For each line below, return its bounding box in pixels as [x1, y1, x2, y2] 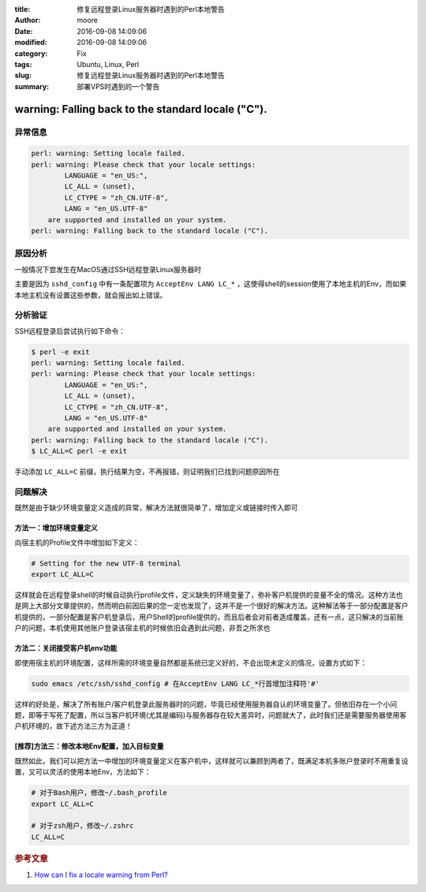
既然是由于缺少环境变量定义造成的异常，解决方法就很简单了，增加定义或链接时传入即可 [14, 503, 298, 513]
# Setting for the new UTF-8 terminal [31, 558, 181, 568]
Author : [14, 16, 41, 25]
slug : [14, 71, 32, 80]
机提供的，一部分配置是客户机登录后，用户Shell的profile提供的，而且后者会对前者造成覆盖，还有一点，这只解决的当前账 [14, 612, 404, 621]
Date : [14, 26, 33, 35]
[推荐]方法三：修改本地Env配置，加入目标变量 [14, 741, 164, 751]
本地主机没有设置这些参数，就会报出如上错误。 [14, 290, 167, 300]
